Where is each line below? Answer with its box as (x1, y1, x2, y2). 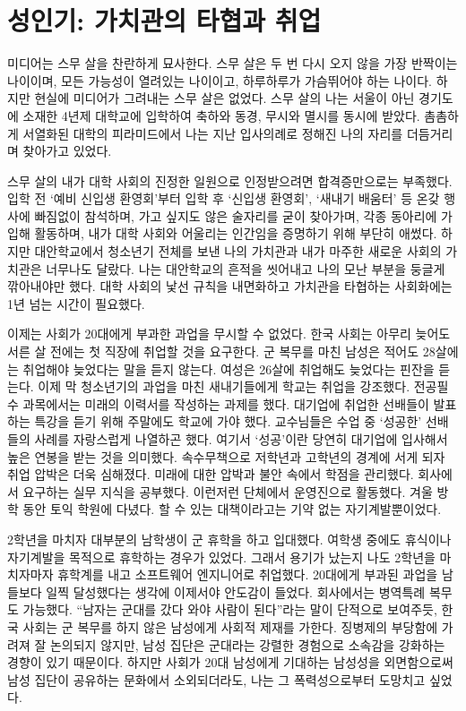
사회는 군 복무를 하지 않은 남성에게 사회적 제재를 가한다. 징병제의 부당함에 (22, 617, 438, 636)
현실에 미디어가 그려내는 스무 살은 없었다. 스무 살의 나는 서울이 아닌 (34, 89, 415, 107)
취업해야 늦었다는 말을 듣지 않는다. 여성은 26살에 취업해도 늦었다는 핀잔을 (22, 359, 435, 378)
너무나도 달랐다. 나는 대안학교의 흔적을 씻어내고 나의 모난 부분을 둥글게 (46, 259, 445, 278)
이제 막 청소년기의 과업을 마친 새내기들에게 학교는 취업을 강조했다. (38, 377, 410, 396)
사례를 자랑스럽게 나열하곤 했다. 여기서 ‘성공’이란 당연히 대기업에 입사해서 (34, 430, 448, 448)
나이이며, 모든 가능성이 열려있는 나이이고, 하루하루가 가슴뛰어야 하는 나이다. (7, 71, 433, 90)
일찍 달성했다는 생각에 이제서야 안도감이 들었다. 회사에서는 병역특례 (46, 582, 426, 601)
